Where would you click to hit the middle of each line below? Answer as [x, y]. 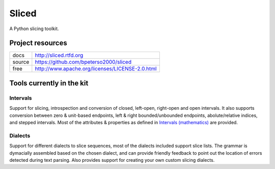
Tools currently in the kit [49, 83]
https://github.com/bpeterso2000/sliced [83, 62]
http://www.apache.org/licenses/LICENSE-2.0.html [96, 69]
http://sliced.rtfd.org [59, 55]
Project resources [38, 43]
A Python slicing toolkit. [34, 29]
